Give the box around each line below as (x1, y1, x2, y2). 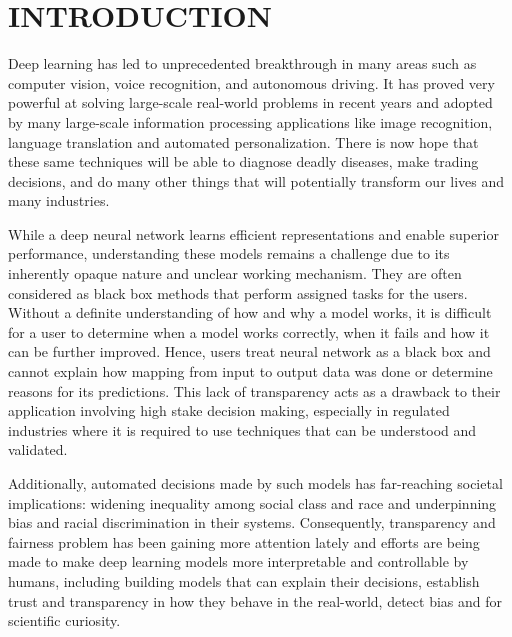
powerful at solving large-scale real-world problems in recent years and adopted (8, 92, 493, 113)
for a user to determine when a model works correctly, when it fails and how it (8, 321, 490, 342)
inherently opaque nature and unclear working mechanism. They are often (8, 263, 462, 284)
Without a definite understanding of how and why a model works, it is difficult (8, 302, 492, 323)
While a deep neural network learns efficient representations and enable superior (8, 223, 499, 244)
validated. (8, 439, 68, 460)
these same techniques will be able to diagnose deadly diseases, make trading (8, 151, 479, 172)
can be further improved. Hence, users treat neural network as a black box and (8, 341, 491, 362)
